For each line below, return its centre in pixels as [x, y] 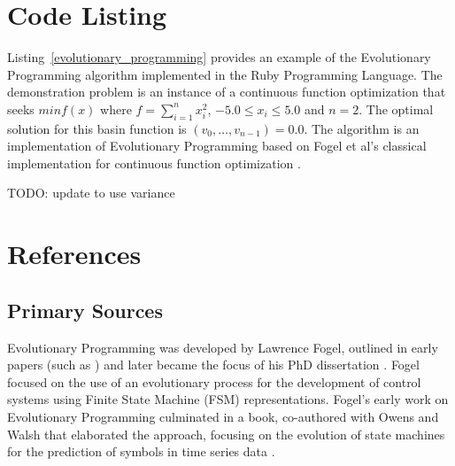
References [74, 254]
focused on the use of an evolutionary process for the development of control [214, 381]
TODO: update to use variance [91, 193]
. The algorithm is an [362, 128]
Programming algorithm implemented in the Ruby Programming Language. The [225, 74]
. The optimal [396, 109]
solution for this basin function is [97, 128]
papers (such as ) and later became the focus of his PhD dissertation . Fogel [213, 365]
